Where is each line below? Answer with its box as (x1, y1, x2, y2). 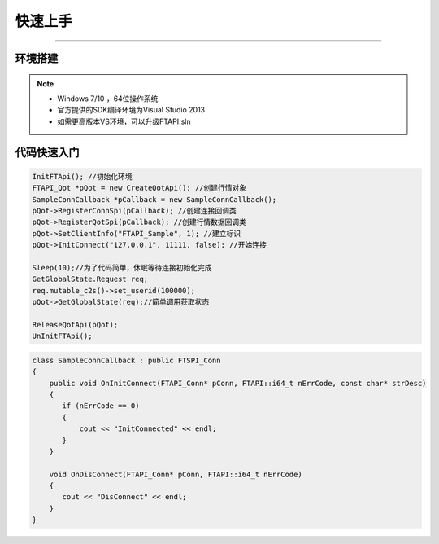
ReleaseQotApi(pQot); (32, 320, 119, 329)
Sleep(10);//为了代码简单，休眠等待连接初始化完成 (32, 263, 212, 272)
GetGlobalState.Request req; (32, 274, 149, 284)
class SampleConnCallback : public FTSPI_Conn (32, 355, 221, 365)
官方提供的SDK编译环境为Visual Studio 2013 (57, 105, 206, 115)
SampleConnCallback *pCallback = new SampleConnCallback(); (32, 195, 277, 204)
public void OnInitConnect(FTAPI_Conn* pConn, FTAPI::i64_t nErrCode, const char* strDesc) (49, 379, 427, 388)
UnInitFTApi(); (32, 331, 93, 341)
